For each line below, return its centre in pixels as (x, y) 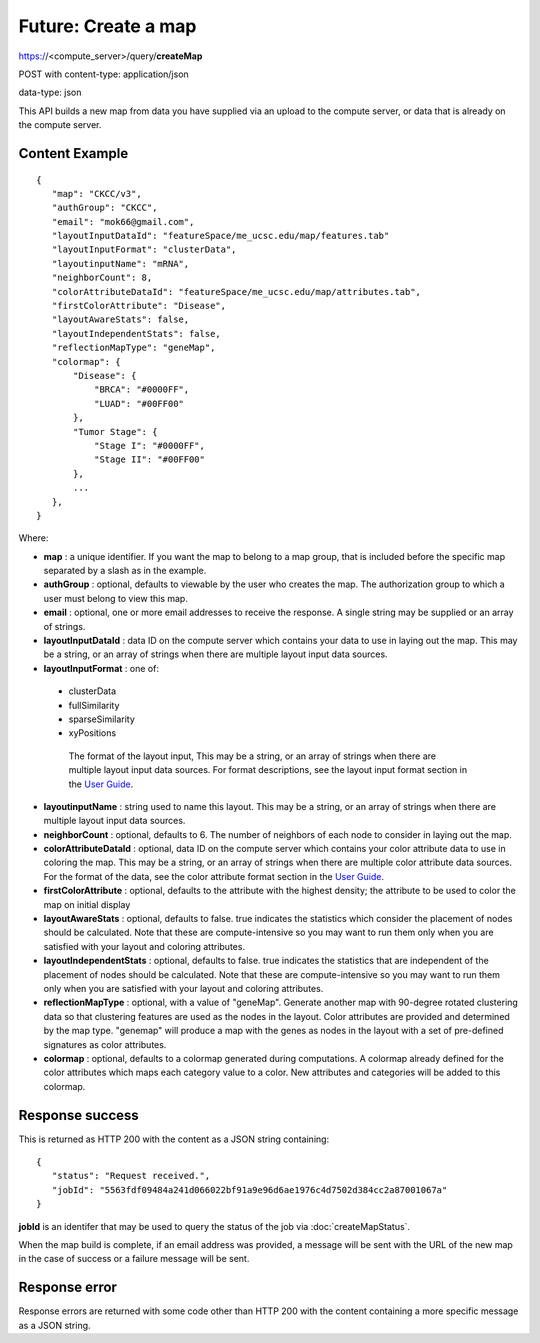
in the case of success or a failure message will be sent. (134, 1259)
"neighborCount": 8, (102, 278)
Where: (33, 538)
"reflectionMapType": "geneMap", (133, 348)
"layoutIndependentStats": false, (136, 333)
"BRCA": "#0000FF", (141, 389)
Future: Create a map (107, 26)
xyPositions (92, 733)
